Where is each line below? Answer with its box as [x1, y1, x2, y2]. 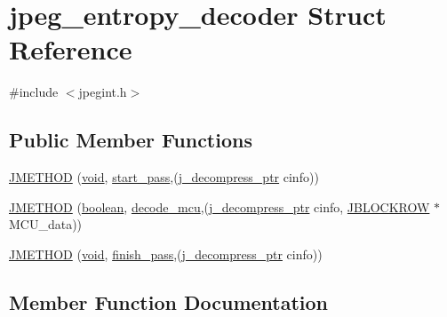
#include [9, 83, 59, 101]
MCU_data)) [9, 215, 83, 234]
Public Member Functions [9, 126, 252, 154]
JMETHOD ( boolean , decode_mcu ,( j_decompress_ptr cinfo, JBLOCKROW [9, 197, 430, 216]
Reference [9, 31, 132, 67]
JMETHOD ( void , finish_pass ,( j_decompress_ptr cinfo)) [9, 244, 323, 263]
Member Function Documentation [9, 288, 329, 315]
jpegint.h [78, 83, 127, 101]
